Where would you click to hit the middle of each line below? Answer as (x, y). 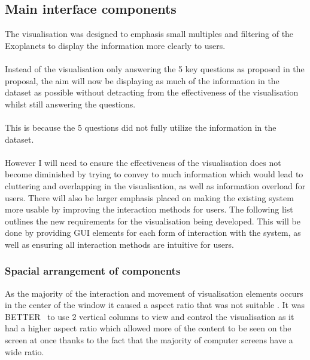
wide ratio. (25, 351)
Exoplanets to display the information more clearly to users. (115, 45)
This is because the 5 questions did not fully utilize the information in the (141, 127)
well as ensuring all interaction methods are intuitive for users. (119, 244)
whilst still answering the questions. (70, 104)
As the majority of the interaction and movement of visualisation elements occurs (154, 293)
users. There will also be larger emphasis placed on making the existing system (149, 197)
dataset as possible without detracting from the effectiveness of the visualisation (152, 92)
